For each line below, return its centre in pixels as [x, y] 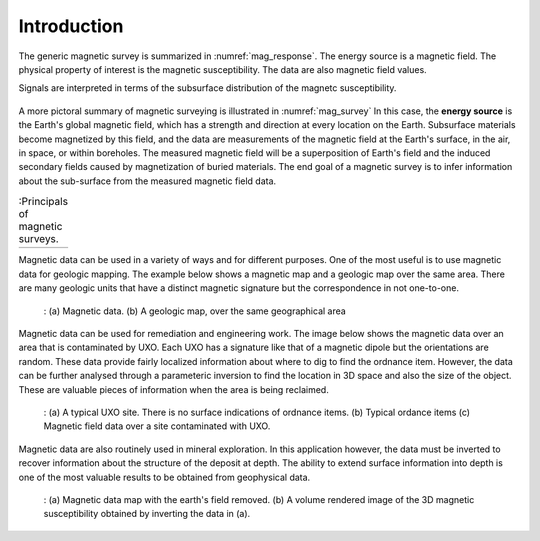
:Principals [43, 202]
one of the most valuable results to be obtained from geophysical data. [164, 477]
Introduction [71, 26]
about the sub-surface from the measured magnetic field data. [147, 181]
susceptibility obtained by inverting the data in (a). [147, 514]
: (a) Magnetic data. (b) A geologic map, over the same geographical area [195, 311]
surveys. [38, 239]
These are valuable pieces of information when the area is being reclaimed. [173, 389]
